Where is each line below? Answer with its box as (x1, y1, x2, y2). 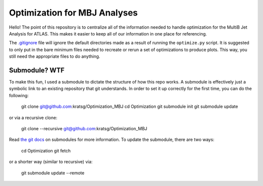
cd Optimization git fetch (21, 148, 71, 153)
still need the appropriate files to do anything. (9, 53, 100, 59)
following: (9, 92, 29, 98)
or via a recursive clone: (9, 115, 57, 120)
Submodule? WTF (9, 66, 65, 74)
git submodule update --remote (21, 170, 85, 176)
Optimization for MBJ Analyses (9, 7, 138, 18)
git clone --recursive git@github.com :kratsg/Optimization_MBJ (21, 125, 148, 131)
